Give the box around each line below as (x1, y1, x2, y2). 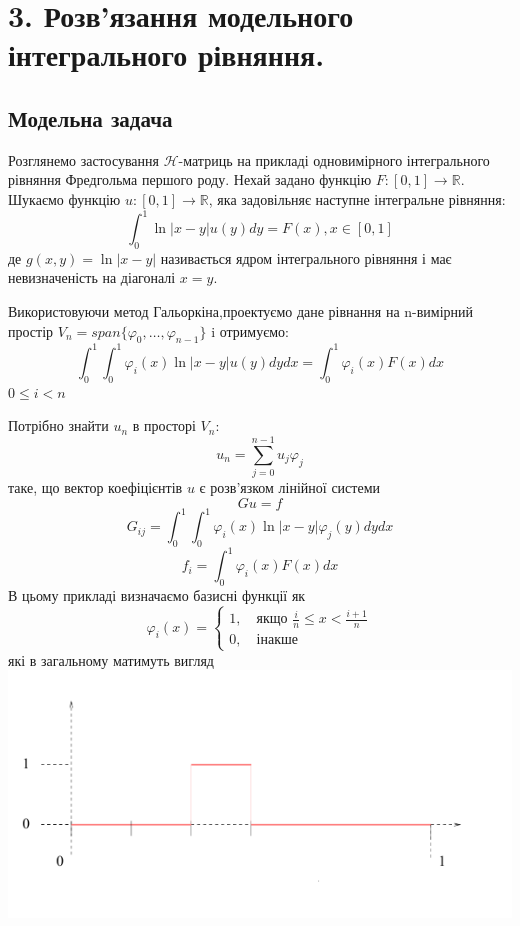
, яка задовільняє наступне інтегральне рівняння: (208, 188, 506, 209)
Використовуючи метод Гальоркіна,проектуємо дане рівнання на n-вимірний (8, 301, 474, 322)
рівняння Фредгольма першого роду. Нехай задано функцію (8, 169, 372, 190)
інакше (256, 633, 298, 648)
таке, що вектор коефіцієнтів (8, 477, 183, 498)
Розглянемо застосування (8, 149, 159, 170)
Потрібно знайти (8, 415, 109, 436)
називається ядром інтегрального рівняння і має (160, 247, 452, 268)
